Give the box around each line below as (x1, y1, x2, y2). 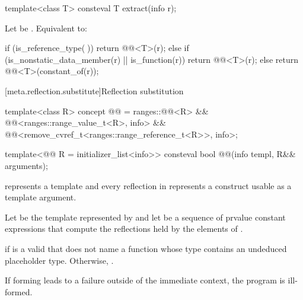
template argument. (5, 191, 76, 203)
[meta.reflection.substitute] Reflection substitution (5, 84, 184, 97)
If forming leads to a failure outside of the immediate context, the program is (5, 274, 285, 286)
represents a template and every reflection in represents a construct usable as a (5, 179, 292, 192)
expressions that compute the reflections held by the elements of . (5, 222, 243, 235)
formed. (5, 285, 33, 298)
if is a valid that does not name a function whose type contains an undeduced (5, 242, 287, 254)
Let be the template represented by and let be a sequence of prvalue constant (5, 210, 286, 223)
